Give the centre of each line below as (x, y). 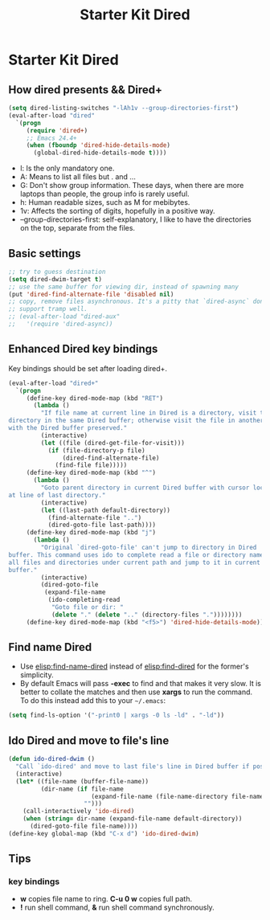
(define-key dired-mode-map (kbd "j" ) (91, 533)
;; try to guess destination (57, 272)
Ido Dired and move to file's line (89, 740)
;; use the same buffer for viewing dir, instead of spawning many (124, 287)
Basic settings (45, 254)
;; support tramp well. (48, 309)
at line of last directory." (57, 495)
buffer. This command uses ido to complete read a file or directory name (136, 555)
